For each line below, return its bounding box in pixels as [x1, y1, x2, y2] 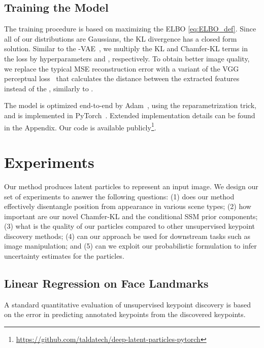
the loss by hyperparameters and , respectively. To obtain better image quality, [4, 53, 250, 63]
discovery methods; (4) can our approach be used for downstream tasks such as [4, 230, 250, 241]
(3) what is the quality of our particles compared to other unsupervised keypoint [4, 221, 255, 231]
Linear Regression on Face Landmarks [4, 275, 209, 291]
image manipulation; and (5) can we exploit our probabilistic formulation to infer [4, 240, 257, 251]
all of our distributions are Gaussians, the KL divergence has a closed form [4, 33, 237, 44]
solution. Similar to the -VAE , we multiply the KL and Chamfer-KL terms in [4, 43, 248, 54]
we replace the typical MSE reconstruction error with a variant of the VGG [4, 63, 239, 74]
